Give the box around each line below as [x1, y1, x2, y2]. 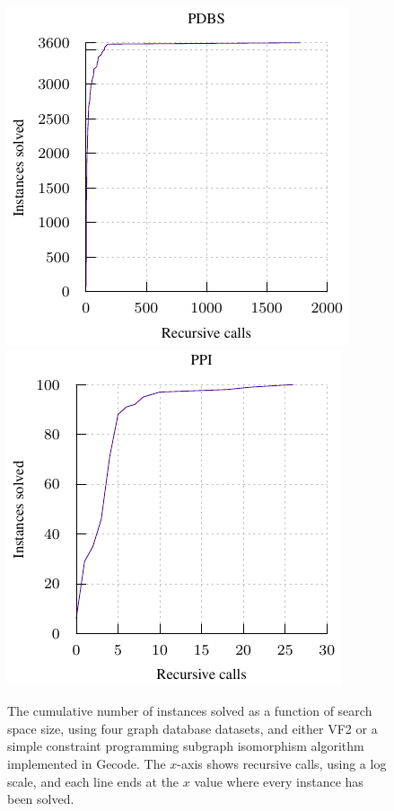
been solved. [7, 789, 74, 808]
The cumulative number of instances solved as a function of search [7, 701, 372, 720]
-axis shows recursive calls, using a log [177, 754, 387, 772]
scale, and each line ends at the [7, 771, 179, 790]
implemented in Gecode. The [7, 754, 166, 772]
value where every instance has [194, 771, 363, 790]
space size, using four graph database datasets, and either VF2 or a [7, 718, 378, 737]
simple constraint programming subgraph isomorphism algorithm [7, 736, 364, 755]
